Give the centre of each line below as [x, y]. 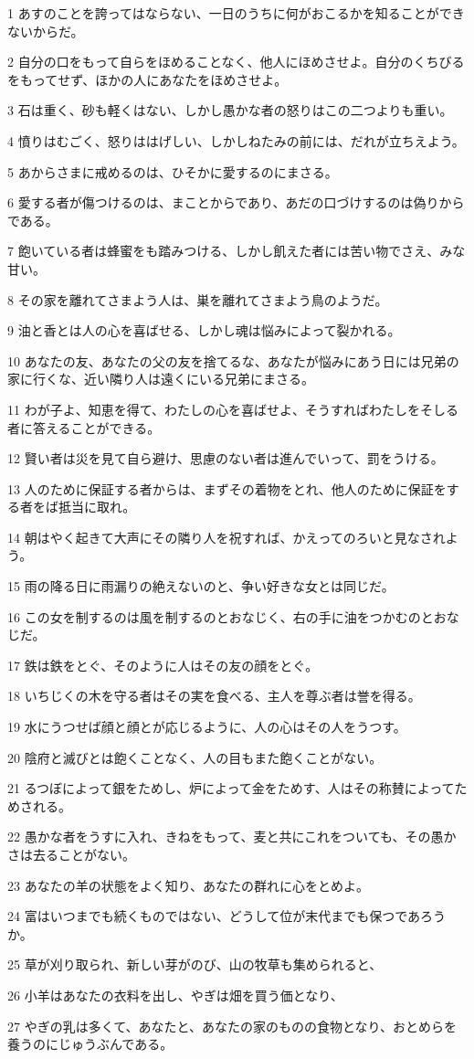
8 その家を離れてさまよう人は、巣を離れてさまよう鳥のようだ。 [198, 299]
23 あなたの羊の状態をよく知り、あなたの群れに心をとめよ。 [189, 885]
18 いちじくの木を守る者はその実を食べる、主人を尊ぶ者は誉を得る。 [214, 696]
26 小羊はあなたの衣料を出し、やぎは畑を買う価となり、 [175, 995]
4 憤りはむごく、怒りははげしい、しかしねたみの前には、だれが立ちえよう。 [236, 140]
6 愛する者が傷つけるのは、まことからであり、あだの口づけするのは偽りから [236, 202]
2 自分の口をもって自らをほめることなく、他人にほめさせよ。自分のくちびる [236, 62]
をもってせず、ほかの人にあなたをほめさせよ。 [147, 79]
